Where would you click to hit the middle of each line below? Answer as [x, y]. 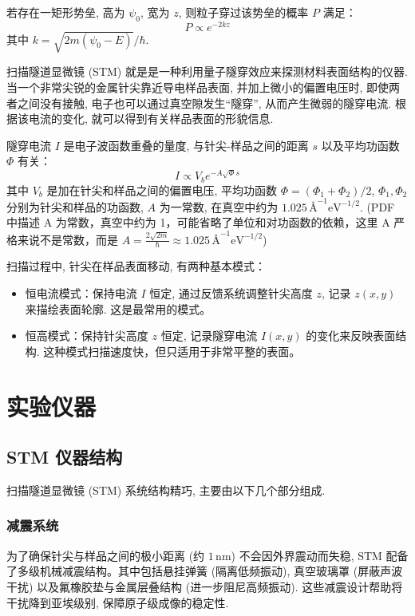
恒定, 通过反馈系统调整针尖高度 [231, 292]
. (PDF [377, 206]
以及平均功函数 [360, 145]
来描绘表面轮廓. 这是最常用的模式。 [118, 308]
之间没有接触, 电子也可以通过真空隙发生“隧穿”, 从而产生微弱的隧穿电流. [204, 103]
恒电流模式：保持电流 [81, 292]
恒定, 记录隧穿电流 [209, 336]
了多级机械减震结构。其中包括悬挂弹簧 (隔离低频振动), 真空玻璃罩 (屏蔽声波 [205, 571]
